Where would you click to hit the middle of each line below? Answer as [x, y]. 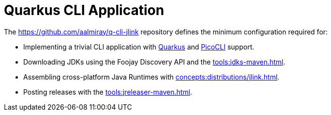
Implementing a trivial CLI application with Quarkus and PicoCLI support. [139, 47]
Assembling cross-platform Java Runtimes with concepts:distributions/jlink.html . [151, 77]
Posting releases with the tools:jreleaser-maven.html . [108, 92]
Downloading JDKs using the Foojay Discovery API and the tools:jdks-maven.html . [154, 62]
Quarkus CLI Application [84, 10]
